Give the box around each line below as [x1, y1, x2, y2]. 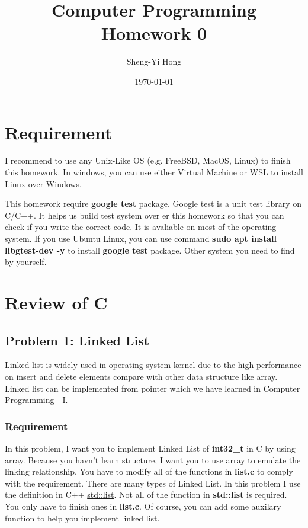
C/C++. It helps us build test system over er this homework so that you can [5, 209, 284, 221]
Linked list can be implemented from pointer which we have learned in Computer [5, 382, 300, 394]
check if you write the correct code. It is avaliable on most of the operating [5, 220, 277, 233]
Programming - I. [5, 393, 68, 406]
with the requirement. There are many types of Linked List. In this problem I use [5, 476, 301, 489]
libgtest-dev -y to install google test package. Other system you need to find [5, 244, 295, 256]
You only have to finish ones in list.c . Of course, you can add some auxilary [5, 500, 281, 512]
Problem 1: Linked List [5, 331, 150, 349]
